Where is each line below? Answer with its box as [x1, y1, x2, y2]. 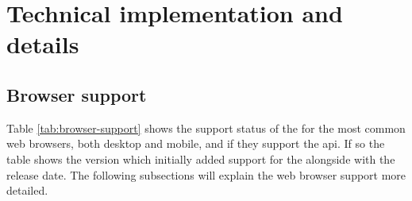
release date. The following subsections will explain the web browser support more [6, 166, 406, 183]
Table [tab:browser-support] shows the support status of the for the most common [6, 119, 406, 136]
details [6, 28, 79, 60]
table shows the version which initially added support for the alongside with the [6, 150, 395, 167]
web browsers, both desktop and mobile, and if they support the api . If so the [6, 135, 385, 152]
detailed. [6, 182, 48, 199]
